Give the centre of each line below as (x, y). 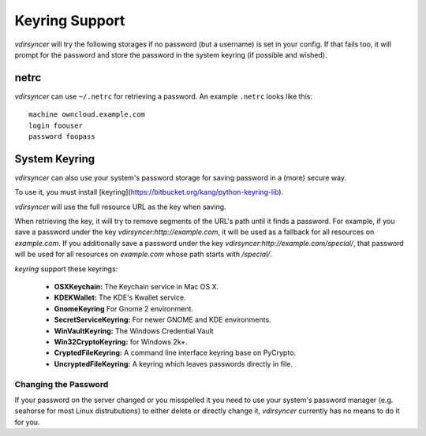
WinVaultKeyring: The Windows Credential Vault (134, 330)
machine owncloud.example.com (87, 115)
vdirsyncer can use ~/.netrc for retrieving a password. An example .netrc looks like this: (164, 96)
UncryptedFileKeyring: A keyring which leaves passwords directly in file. (174, 363)
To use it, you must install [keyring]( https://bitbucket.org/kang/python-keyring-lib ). (149, 192)
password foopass (62, 137)
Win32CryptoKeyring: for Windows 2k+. (121, 342)
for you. (27, 422)
